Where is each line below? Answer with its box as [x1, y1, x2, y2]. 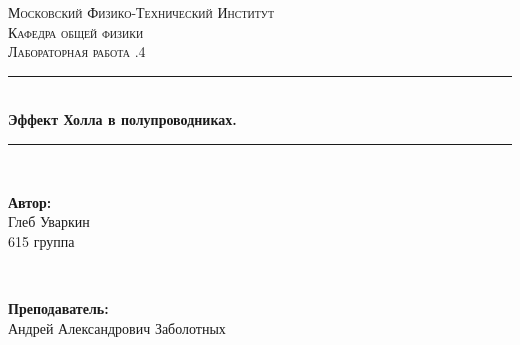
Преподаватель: [8, 297, 109, 318]
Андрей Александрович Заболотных [8, 317, 226, 338]
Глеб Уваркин [8, 211, 90, 232]
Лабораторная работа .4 [8, 41, 146, 62]
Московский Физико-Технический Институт [8, 2, 275, 22]
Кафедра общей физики [8, 21, 144, 42]
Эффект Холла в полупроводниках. [8, 109, 237, 130]
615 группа [8, 230, 75, 251]
